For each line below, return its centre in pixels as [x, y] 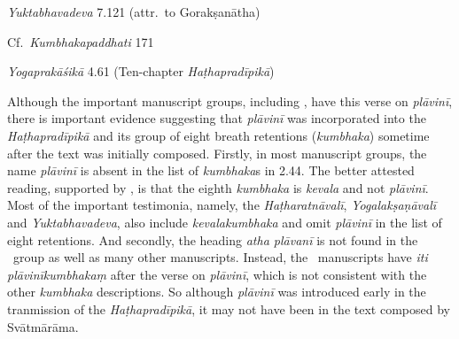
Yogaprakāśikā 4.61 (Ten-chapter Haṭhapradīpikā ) [141, 71]
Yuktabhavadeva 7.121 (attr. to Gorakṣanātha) [134, 12]
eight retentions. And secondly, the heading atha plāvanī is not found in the [213, 239]
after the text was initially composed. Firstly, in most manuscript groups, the [217, 153]
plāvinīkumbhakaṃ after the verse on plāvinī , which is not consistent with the [217, 274]
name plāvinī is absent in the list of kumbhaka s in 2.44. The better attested [211, 170]
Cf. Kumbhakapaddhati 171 [81, 41]
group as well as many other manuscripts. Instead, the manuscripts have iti [220, 257]
